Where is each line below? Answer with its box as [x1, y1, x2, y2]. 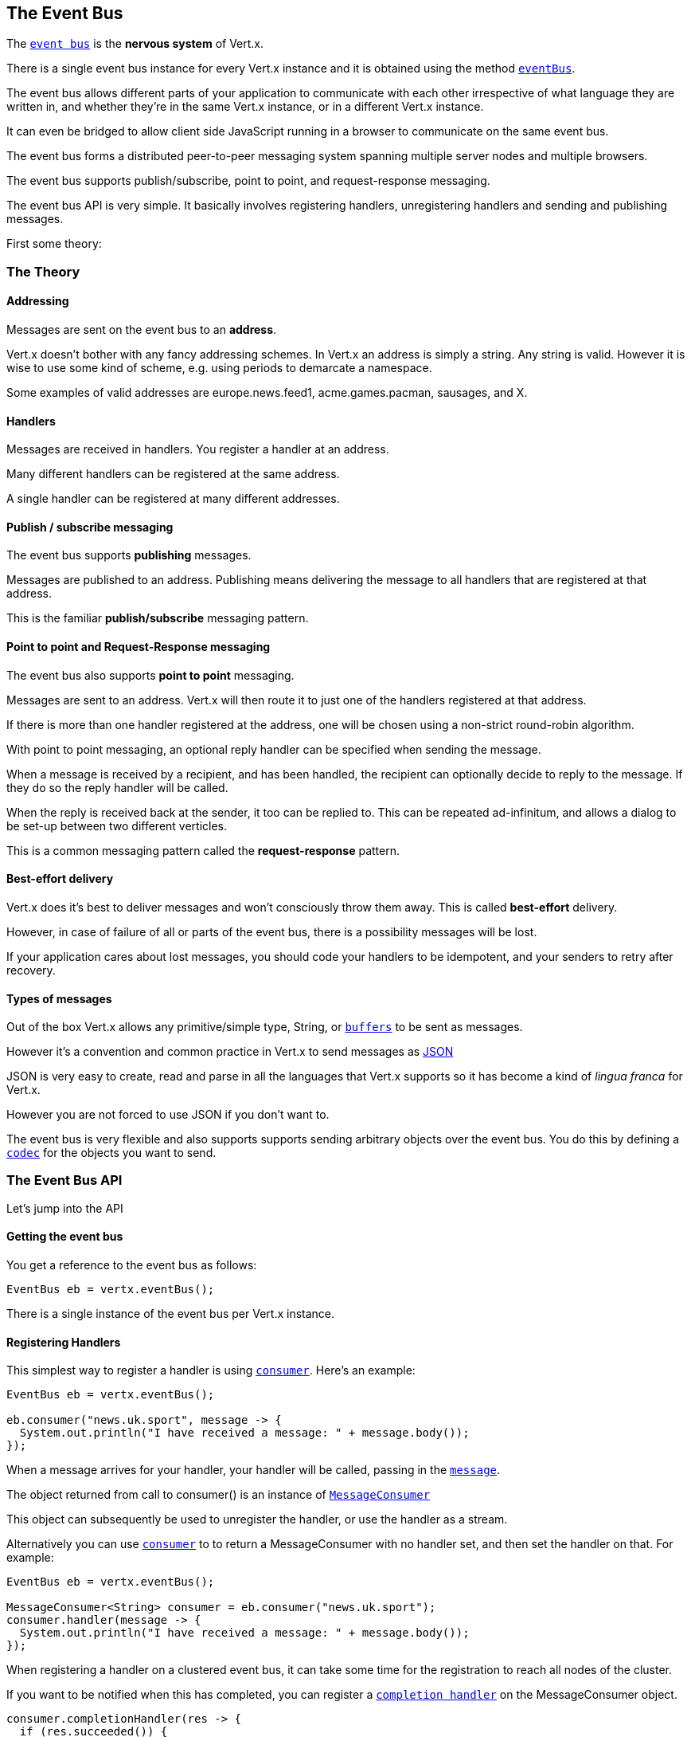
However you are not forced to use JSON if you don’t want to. [6, 1108, 330, 1122]
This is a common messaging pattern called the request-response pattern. [6, 843, 400, 857]
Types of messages [6, 991, 112, 1006]
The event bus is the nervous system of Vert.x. [6, 37, 264, 51]
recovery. [6, 963, 56, 977]
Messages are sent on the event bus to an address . [6, 323, 277, 337]
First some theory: [6, 237, 102, 251]
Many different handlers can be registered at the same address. [6, 467, 340, 481]
